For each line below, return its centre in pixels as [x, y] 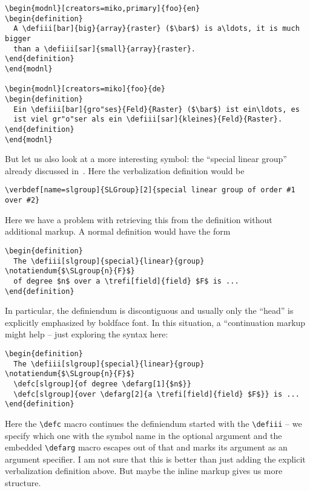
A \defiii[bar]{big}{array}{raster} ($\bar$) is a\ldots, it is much [157, 29]
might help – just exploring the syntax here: [87, 334]
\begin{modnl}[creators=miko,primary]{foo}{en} [103, 8]
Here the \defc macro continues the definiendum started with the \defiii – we [153, 423]
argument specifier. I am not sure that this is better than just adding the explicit [155, 459]
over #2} [22, 200]
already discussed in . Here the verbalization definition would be [125, 170]
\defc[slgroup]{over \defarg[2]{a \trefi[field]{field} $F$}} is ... [157, 394]
